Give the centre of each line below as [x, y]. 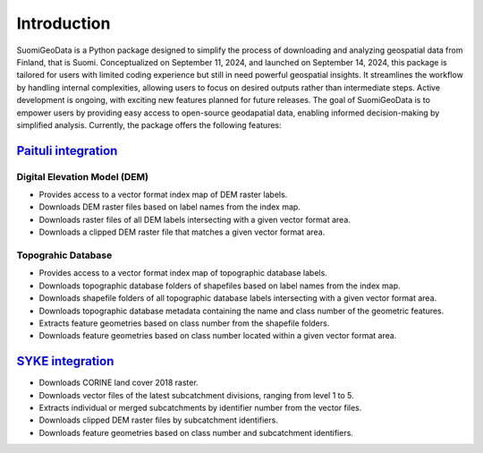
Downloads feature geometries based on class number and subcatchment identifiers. [196, 432]
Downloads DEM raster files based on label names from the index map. [170, 207]
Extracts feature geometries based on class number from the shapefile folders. [184, 323]
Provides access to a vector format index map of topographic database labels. [183, 273]
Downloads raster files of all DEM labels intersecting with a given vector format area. [195, 219]
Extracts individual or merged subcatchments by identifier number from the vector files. [200, 408]
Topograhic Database [64, 255]
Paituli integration [67, 151]
